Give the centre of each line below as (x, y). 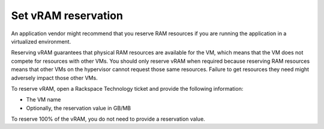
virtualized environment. (41, 41)
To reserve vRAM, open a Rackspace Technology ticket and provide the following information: (127, 88)
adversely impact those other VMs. (55, 78)
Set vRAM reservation (67, 16)
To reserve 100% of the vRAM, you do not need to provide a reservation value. (108, 119)
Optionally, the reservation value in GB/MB (79, 108)
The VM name (43, 100)
